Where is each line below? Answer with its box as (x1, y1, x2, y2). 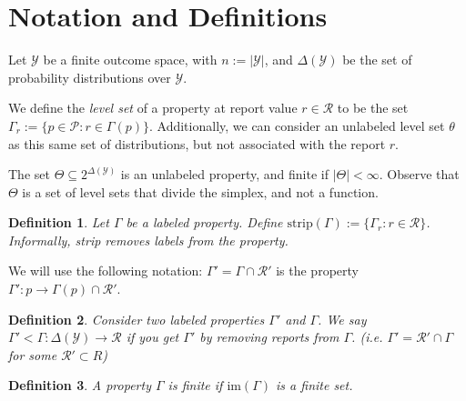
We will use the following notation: (8, 261, 203, 280)
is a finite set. (276, 376, 353, 395)
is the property (276, 261, 359, 280)
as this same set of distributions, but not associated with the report (8, 134, 386, 153)
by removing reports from (199, 327, 339, 346)
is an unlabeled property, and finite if (120, 165, 329, 184)
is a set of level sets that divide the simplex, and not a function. (22, 182, 379, 201)
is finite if (167, 376, 223, 395)
